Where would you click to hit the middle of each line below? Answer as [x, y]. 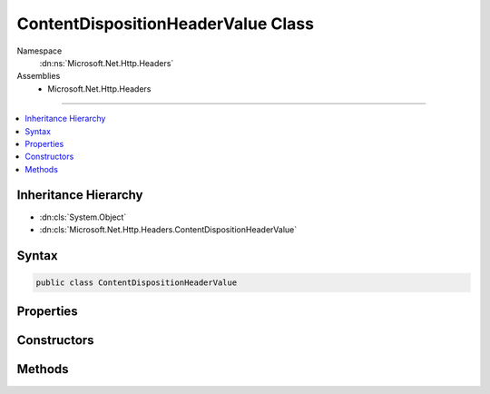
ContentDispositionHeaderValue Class [166, 24]
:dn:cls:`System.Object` [83, 217]
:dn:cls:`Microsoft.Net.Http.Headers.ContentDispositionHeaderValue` [168, 229]
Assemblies [39, 76]
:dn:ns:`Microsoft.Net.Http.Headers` [107, 63]
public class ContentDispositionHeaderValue [137, 282]
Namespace [39, 51]
